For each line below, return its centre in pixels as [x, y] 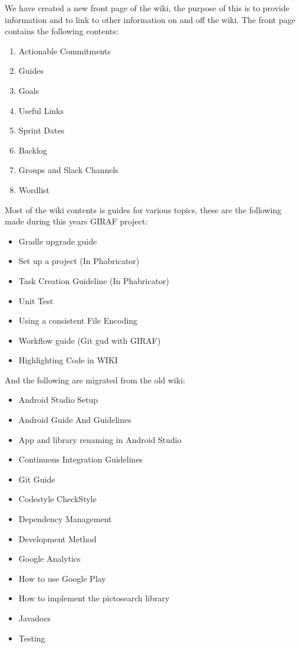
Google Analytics [50, 559]
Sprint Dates [42, 130]
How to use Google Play [62, 578]
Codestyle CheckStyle [57, 499]
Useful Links [41, 110]
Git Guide [37, 479]
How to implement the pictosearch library [94, 598]
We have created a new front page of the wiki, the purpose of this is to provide [147, 8]
